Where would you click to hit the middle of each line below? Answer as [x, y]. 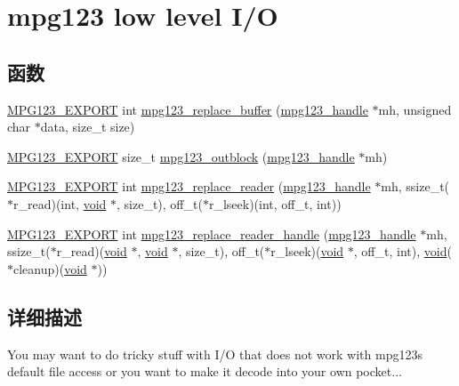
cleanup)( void [50, 268]
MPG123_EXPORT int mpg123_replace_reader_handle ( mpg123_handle [212, 233]
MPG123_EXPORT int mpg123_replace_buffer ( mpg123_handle [188, 109]
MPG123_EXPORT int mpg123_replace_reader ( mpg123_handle [189, 186]
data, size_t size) [88, 127]
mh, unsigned [415, 109]
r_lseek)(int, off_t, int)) [275, 203]
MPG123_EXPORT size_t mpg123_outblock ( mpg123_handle [181, 156]
